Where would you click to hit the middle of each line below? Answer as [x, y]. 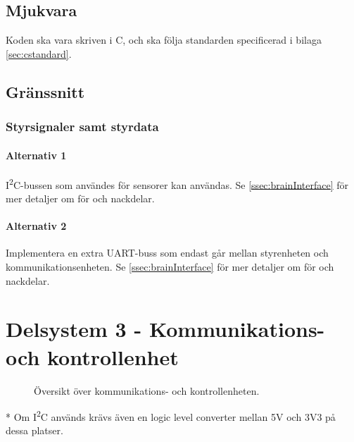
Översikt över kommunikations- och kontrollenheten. [147, 390]
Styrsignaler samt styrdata [82, 127]
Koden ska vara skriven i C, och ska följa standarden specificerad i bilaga [164, 40]
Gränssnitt [45, 91]
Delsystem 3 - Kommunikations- [165, 329]
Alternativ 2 [36, 226]
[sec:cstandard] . [39, 53]
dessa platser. [34, 430]
